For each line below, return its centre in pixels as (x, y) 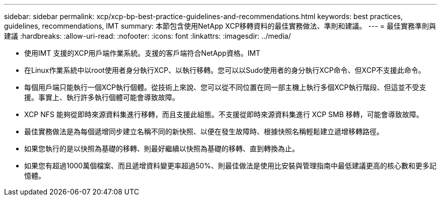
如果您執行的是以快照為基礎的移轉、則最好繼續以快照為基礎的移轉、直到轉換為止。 (162, 148)
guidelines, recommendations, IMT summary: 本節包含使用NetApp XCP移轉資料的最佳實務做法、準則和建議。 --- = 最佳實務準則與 (220, 26)
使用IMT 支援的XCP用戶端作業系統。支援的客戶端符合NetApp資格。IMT (142, 53)
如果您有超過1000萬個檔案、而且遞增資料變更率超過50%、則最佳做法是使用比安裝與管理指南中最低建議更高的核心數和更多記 (231, 166)
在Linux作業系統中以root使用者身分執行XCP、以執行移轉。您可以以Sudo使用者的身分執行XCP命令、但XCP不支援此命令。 (225, 70)
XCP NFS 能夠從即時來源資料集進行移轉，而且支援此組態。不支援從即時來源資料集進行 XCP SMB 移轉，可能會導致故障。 (224, 114)
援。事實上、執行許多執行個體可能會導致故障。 (102, 97)
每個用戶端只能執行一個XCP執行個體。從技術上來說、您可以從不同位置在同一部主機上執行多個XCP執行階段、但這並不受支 (225, 87)
